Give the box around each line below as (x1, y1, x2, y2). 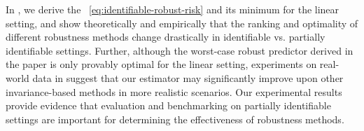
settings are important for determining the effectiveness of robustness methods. (6, 111, 344, 126)
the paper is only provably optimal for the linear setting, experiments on (6, 57, 317, 71)
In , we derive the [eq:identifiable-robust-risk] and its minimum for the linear (6, 2, 339, 16)
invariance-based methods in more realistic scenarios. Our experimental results (6, 84, 342, 99)
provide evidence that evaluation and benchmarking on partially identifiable (6, 98, 331, 113)
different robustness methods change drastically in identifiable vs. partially (6, 29, 325, 44)
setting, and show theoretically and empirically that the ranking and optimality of (6, 15, 358, 30)
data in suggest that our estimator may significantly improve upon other (32, 70, 344, 85)
